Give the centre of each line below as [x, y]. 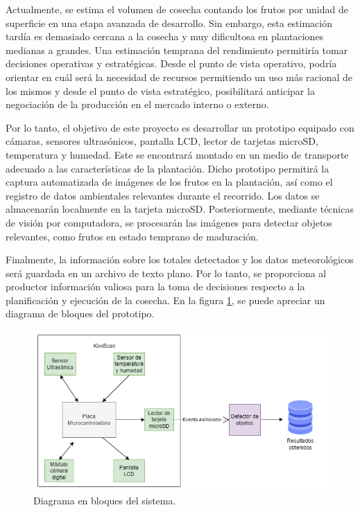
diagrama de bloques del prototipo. [80, 314]
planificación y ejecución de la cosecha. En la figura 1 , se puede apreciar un [165, 300]
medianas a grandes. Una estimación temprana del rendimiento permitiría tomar [177, 50]
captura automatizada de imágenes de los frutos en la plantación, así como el [169, 182]
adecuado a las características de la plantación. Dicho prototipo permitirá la [168, 168]
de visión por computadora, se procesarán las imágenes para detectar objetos [169, 222]
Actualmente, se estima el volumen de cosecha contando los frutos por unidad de [177, 9]
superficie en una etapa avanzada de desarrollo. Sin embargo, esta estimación [169, 23]
